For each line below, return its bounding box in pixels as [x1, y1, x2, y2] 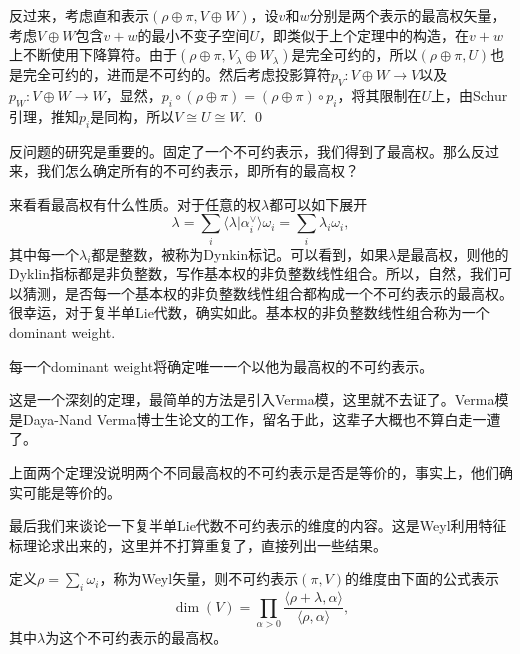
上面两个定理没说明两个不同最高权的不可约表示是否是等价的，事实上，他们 [9, 462, 499, 483]
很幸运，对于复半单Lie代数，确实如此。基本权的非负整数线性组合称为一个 [9, 302, 490, 323]
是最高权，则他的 [396, 243, 509, 264]
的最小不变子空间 [137, 24, 250, 45]
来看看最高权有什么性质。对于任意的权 [9, 193, 261, 214]
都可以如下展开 [269, 193, 368, 214]
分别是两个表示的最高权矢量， [309, 5, 506, 25]
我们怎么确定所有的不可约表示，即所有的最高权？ [36, 160, 359, 181]
